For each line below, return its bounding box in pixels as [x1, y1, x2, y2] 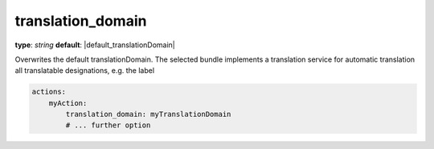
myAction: [48, 99, 88, 107]
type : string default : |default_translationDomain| [14, 40, 176, 50]
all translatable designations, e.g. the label [14, 66, 155, 75]
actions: [31, 87, 67, 96]
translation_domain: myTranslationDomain [65, 110, 231, 119]
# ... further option [65, 121, 151, 130]
